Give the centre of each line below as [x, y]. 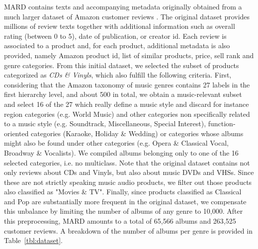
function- [222, 124]
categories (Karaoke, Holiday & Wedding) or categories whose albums [137, 133]
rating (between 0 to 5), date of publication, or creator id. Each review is [115, 36]
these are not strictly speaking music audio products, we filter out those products [128, 182]
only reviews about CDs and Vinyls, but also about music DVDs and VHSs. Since [129, 172]
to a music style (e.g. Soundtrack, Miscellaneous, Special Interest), [105, 124]
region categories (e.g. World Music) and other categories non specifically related [127, 114]
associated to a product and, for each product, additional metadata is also [117, 45]
